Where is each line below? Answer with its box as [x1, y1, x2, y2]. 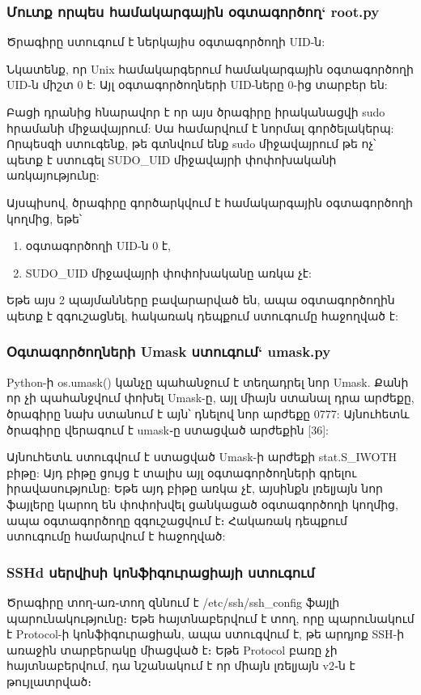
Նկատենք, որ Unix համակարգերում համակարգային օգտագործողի [6, 60, 414, 77]
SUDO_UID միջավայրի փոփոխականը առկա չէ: [25, 264, 312, 281]
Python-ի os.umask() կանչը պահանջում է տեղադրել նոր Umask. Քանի [6, 373, 409, 390]
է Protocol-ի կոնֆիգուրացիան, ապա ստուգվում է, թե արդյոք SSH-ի [6, 625, 405, 642]
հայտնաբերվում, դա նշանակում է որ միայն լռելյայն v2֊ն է [6, 657, 355, 674]
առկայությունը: [6, 167, 100, 184]
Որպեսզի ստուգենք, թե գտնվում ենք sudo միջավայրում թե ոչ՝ [6, 135, 376, 152]
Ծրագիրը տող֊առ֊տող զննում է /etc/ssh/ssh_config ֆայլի [6, 593, 340, 610]
